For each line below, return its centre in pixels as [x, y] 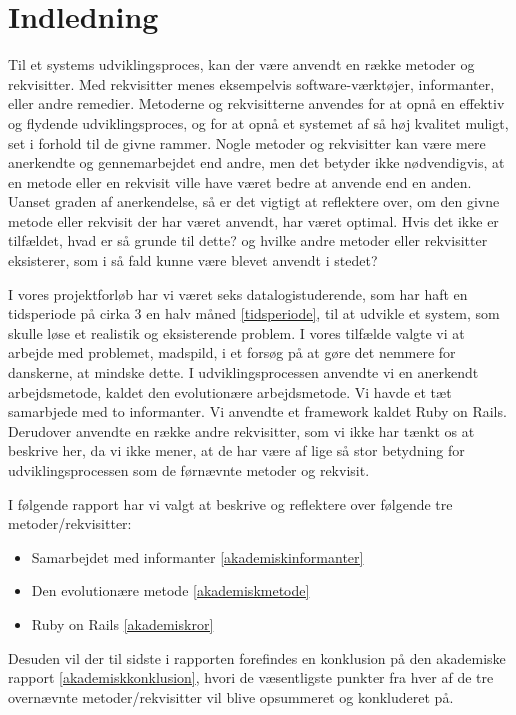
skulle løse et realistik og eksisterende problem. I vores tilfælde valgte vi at [236, 332]
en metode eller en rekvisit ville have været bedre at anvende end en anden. [240, 181]
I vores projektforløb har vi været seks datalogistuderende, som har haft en [238, 293]
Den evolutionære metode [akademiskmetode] [170, 590]
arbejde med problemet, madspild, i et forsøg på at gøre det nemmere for [232, 352]
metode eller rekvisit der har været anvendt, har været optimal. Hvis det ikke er [253, 220]
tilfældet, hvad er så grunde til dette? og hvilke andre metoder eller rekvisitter [248, 240]
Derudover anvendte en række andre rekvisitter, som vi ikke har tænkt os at [241, 430]
